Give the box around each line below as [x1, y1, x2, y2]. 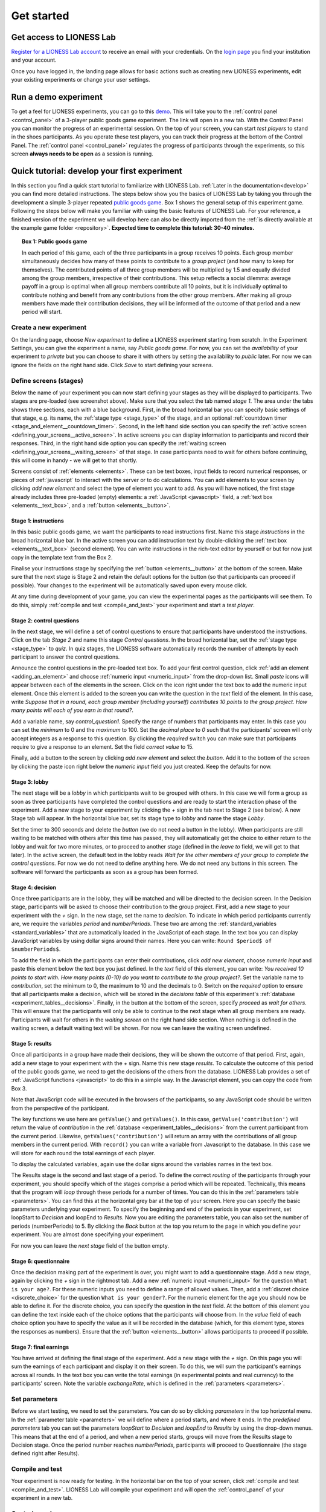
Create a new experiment [11, 324, 87, 332]
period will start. [22, 308, 63, 316]
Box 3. [11, 1084, 27, 1092]
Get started [11, 9, 69, 22]
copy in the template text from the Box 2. [11, 553, 113, 561]
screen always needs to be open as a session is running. [11, 150, 153, 157]
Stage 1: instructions [11, 517, 65, 524]
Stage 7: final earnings [11, 1343, 69, 1351]
